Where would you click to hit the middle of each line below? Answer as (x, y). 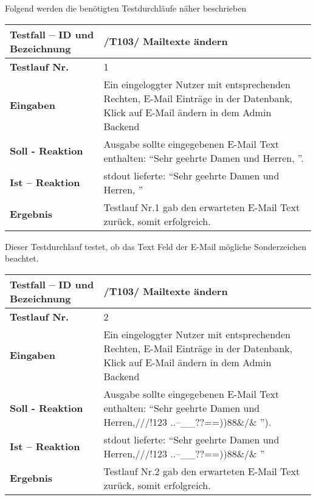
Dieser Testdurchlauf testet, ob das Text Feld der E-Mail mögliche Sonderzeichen (156, 246)
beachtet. (22, 258)
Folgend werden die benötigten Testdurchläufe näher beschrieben (126, 8)
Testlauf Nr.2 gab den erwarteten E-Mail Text (202, 471)
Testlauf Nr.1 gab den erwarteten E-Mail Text (202, 207)
